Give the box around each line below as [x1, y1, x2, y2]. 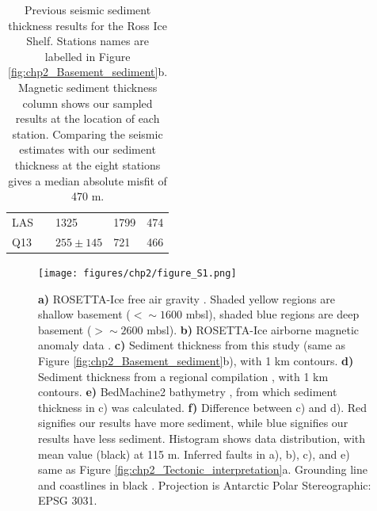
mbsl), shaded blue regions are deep [185, 306, 360, 322]
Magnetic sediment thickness [17, 78, 158, 95]
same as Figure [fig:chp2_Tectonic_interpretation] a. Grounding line [38, 461, 367, 478]
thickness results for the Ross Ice [8, 17, 167, 33]
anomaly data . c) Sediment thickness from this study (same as [38, 337, 346, 353]
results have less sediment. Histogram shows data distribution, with [38, 429, 366, 446]
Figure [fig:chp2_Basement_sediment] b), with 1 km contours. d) [38, 352, 354, 368]
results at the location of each [15, 110, 160, 127]
